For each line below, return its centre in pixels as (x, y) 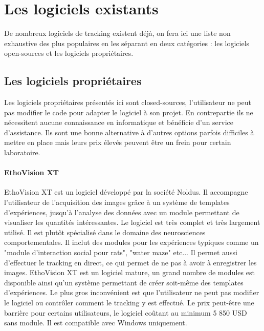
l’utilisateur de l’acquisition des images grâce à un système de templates (117, 202)
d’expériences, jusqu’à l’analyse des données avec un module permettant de (122, 212)
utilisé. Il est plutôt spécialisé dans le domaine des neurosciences (105, 232)
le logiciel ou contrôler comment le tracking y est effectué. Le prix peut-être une (129, 302)
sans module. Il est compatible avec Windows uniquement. (96, 323)
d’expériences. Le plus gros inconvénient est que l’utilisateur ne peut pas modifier (132, 292)
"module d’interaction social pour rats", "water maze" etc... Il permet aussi (121, 252)
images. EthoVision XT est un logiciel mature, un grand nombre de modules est (129, 272)
